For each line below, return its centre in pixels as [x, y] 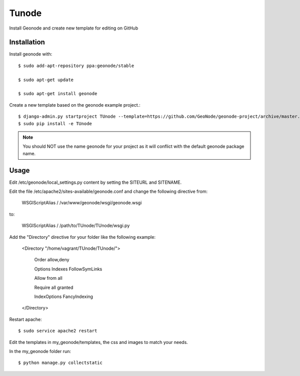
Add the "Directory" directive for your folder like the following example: [82, 237]
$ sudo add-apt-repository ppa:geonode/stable [76, 66]
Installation [27, 42]
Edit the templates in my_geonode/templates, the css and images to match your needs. [99, 342]
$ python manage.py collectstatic [60, 363]
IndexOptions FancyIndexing [64, 296]
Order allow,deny [52, 260]
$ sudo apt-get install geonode [58, 94]
